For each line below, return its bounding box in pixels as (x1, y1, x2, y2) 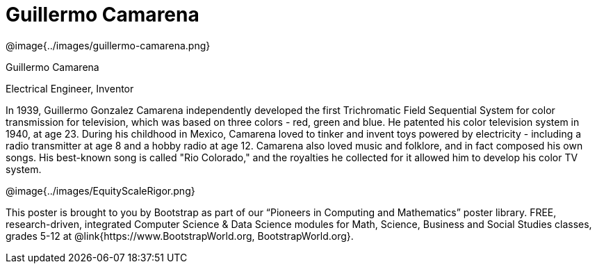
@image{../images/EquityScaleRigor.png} (6, 184, 195, 197)
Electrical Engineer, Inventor (6, 82, 134, 95)
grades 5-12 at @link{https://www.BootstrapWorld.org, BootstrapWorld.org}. (6, 229, 354, 242)
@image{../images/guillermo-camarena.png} (6, 39, 211, 51)
